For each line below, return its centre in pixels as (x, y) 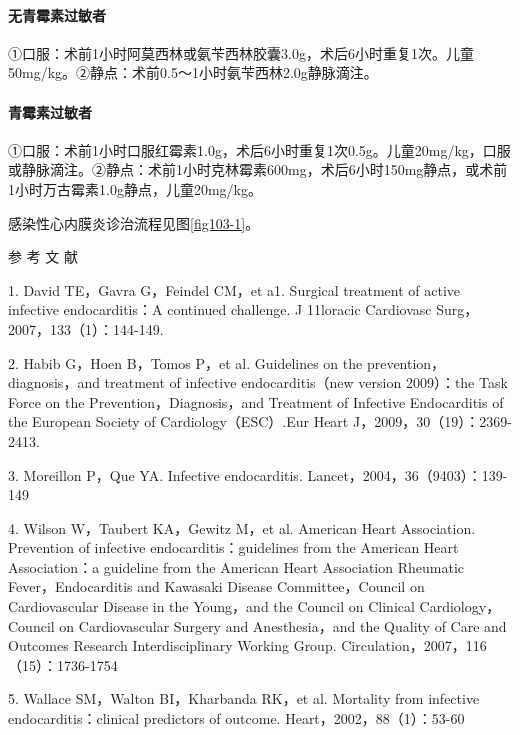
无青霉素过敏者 (57, 14)
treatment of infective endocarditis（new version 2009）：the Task (306, 382)
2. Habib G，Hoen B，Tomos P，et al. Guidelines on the (185, 362)
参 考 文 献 (43, 256)
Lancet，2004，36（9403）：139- (407, 474)
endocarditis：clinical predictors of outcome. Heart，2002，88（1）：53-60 (236, 718)
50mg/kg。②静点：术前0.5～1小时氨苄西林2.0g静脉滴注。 (193, 72)
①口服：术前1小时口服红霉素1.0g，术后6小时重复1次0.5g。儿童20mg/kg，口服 (259, 149)
